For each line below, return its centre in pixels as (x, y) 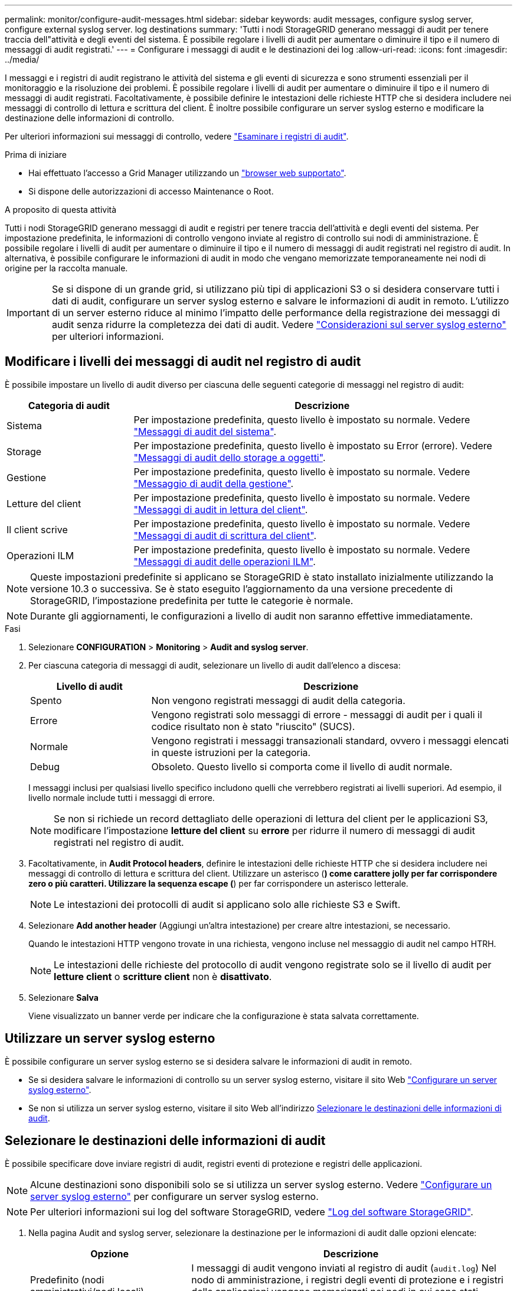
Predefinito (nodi (67, 1279)
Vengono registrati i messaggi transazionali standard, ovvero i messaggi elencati (330, 740)
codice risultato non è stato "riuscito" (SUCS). (253, 726)
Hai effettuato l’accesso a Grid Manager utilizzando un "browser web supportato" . (187, 173)
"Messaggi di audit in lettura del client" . (221, 509)
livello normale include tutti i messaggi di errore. (122, 797)
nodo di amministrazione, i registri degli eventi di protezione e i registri (347, 1279)
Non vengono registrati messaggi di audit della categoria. (278, 700)
